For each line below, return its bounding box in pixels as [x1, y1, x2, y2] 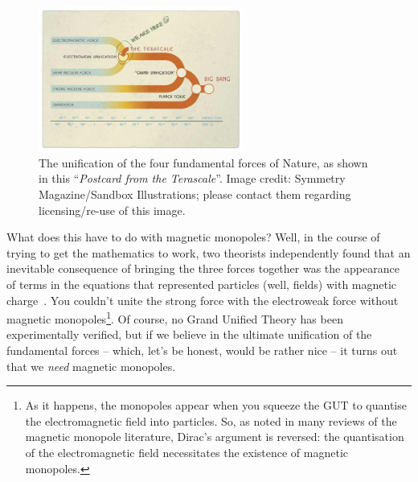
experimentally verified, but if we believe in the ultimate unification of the [6, 326, 372, 343]
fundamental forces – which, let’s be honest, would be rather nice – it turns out [6, 341, 398, 358]
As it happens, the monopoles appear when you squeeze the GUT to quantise [25, 397, 407, 414]
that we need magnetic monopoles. [6, 357, 176, 374]
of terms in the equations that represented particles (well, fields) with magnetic [6, 275, 397, 292]
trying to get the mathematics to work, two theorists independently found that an [6, 244, 411, 261]
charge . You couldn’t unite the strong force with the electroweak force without [6, 291, 399, 308]
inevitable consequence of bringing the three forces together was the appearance [6, 260, 400, 277]
